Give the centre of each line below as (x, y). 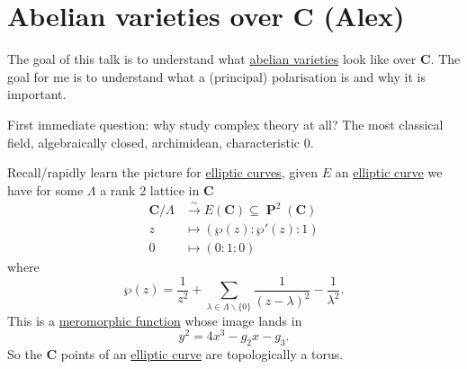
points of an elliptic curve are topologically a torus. (202, 354)
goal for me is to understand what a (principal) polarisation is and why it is (216, 76)
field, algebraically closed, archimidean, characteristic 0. (161, 142)
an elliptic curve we (389, 172)
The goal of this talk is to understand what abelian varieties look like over (212, 59)
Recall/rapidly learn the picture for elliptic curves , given (163, 172)
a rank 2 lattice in (150, 189)
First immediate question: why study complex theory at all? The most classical (225, 124)
